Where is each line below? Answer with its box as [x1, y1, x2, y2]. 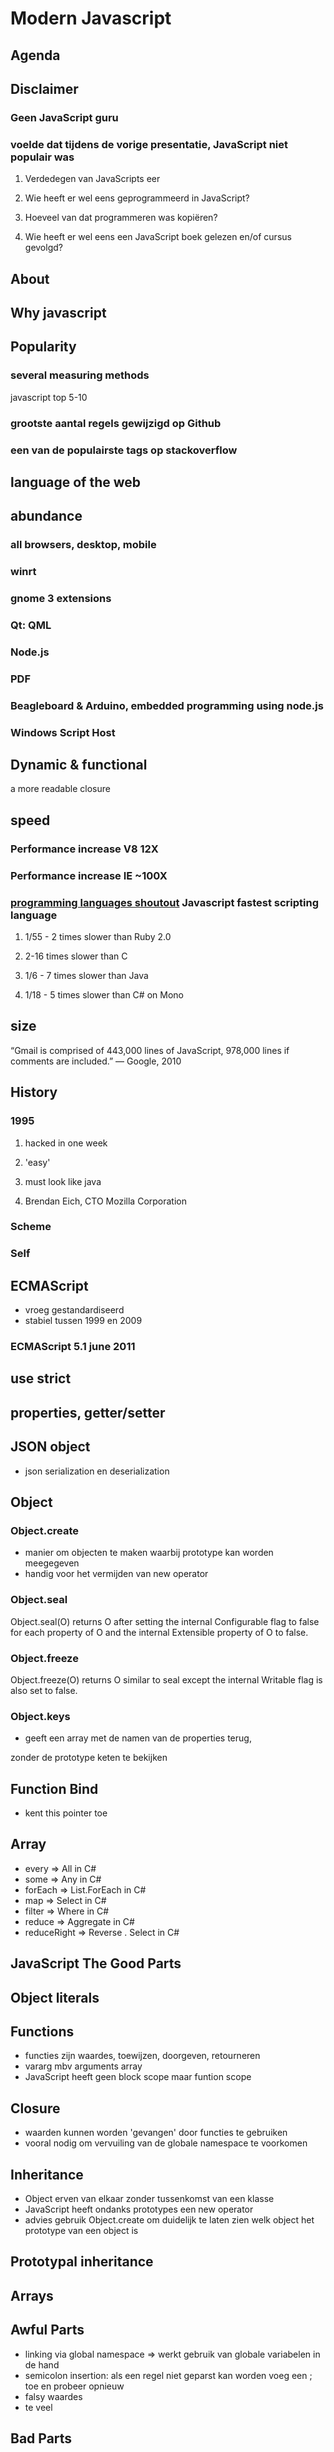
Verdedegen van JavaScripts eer [24, 173, 161, 185]
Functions [10, 2023, 75, 2041]
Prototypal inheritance [10, 2253, 154, 2271]
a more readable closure [10, 783, 111, 795]
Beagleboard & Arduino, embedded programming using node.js [10, 698, 324, 712]
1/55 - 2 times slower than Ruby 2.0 [24, 931, 172, 942]
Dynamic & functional [10, 757, 148, 774]
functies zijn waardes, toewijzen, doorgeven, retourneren [24, 2050, 261, 2062]
